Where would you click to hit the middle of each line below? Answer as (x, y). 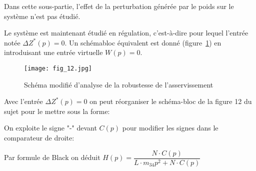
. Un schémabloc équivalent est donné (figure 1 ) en (143, 42)
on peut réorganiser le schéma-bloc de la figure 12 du (171, 101)
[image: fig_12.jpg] (58, 68)
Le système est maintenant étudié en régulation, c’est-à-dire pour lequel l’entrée (126, 33)
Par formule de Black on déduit (52, 157)
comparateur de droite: (39, 137)
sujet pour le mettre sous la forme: (57, 111)
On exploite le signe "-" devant (50, 128)
